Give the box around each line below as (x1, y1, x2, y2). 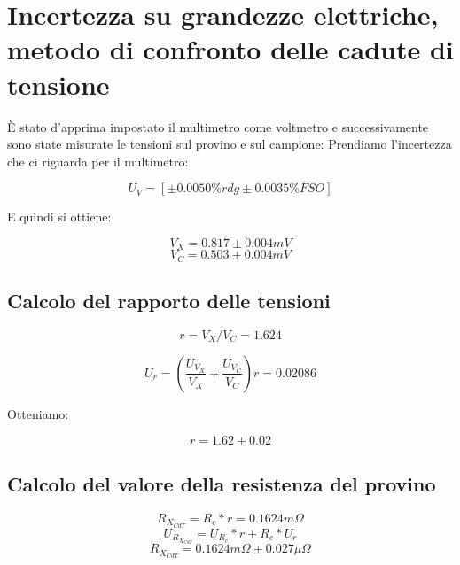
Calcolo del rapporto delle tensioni (7, 287, 331, 314)
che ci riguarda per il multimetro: (7, 151, 189, 170)
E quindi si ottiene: (7, 207, 112, 226)
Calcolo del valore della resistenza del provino (7, 469, 436, 497)
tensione (7, 66, 110, 102)
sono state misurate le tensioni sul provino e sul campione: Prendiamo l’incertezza (7, 135, 452, 153)
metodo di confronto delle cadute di (7, 31, 454, 67)
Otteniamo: (7, 404, 69, 422)
